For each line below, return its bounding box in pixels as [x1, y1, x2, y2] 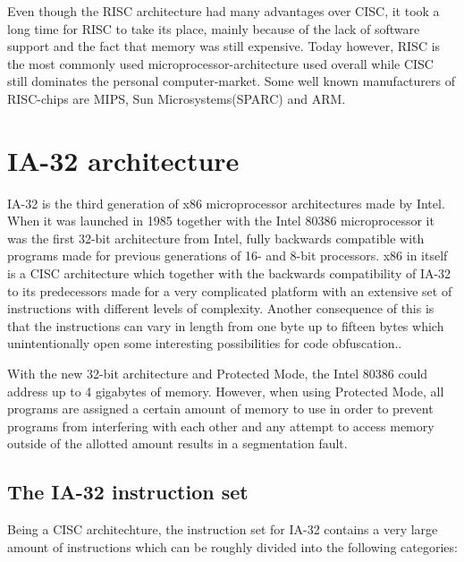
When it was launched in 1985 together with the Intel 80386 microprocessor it [7, 211, 434, 230]
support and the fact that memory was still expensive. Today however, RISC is [7, 37, 441, 55]
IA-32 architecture [7, 141, 240, 178]
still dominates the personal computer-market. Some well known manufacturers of [7, 72, 455, 90]
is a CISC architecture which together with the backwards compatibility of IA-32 [7, 264, 451, 283]
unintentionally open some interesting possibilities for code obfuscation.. [7, 334, 402, 353]
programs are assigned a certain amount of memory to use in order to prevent [7, 399, 434, 418]
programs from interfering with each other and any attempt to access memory [7, 416, 434, 435]
